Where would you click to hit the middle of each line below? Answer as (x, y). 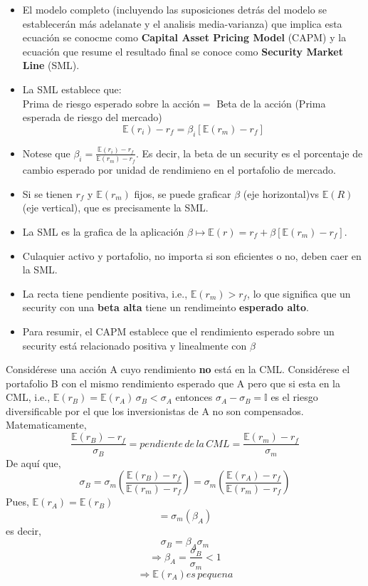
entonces (194, 397)
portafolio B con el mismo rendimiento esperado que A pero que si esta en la (173, 383)
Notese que (46, 153)
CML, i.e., (28, 397)
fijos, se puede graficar (183, 193)
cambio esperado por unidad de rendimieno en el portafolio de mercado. (179, 170)
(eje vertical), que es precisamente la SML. (115, 208)
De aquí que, (33, 462)
